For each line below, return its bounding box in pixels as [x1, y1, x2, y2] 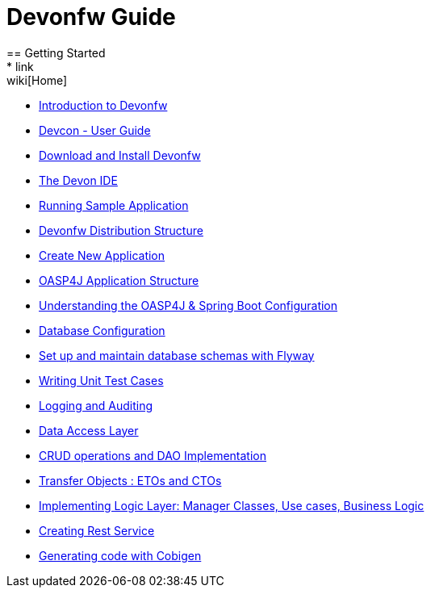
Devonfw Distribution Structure [39, 223, 203, 237]
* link [6, 59, 34, 73]
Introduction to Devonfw [39, 98, 168, 112]
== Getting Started [6, 45, 106, 60]
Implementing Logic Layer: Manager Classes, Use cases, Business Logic [39, 498, 425, 512]
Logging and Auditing [39, 398, 153, 412]
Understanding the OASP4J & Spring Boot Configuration [39, 298, 338, 312]
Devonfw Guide [6, 3, 176, 31]
